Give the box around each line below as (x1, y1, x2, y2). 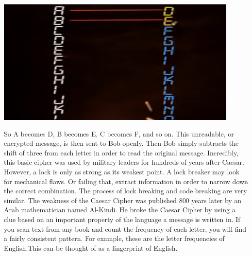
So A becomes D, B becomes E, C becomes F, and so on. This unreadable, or (4, 128, 234, 138)
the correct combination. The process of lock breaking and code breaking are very (4, 186, 247, 196)
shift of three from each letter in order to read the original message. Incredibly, (4, 147, 239, 157)
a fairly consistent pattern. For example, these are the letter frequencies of (4, 233, 225, 243)
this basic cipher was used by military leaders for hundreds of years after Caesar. (4, 157, 244, 167)
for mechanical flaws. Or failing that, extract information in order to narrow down (4, 176, 248, 186)
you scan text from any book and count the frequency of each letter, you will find (4, 223, 247, 234)
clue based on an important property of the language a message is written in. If (4, 214, 240, 224)
